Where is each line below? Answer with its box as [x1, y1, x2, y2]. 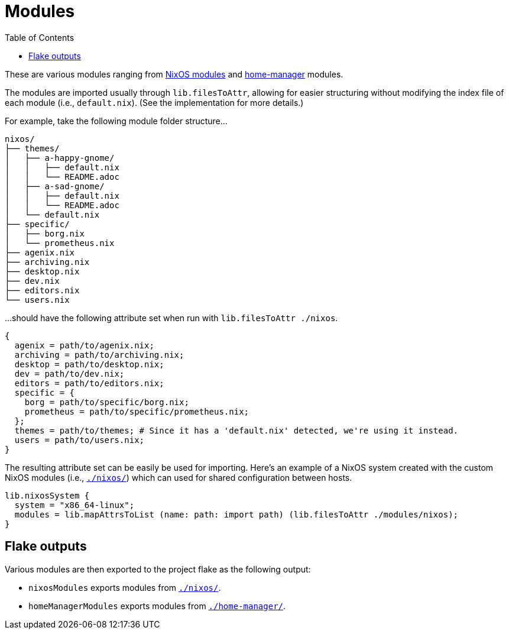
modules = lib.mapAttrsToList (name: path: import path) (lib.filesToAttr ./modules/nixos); [14, 509, 459, 519]
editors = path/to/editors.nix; [14, 378, 164, 388]
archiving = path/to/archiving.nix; [14, 350, 184, 360]
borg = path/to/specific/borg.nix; [24, 397, 189, 407]
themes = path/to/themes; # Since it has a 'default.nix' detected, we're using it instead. [14, 425, 459, 435]
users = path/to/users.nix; [14, 435, 145, 445]
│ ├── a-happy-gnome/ [5, 153, 115, 163]
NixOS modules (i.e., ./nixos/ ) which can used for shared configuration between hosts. [5, 472, 352, 483]
